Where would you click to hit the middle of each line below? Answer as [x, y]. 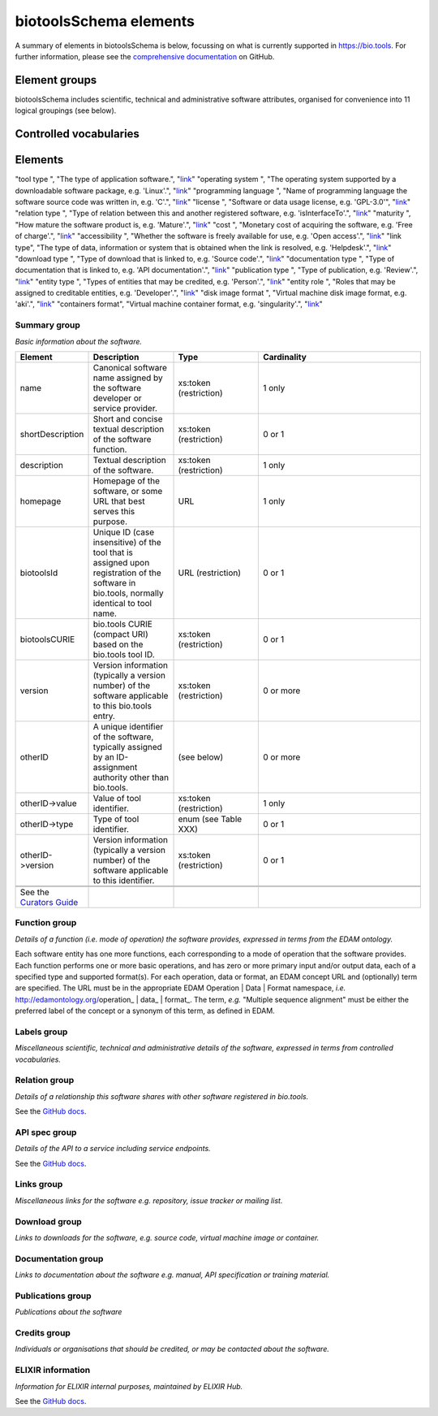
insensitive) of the [127, 542]
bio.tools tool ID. [124, 654]
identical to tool [122, 603]
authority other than [131, 777]
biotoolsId [39, 573]
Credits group [43, 1333]
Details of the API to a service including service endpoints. [113, 1149]
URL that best [119, 501]
